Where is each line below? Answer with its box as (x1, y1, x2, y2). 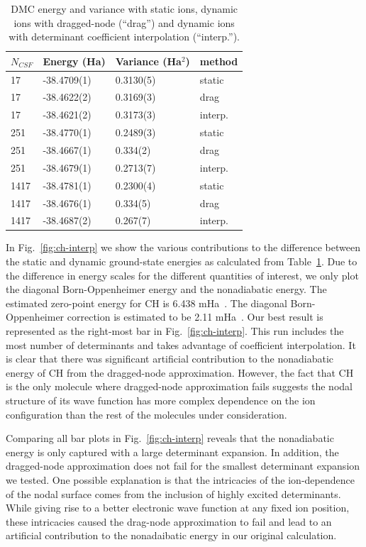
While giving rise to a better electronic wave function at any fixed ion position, (6, 500, 350, 515)
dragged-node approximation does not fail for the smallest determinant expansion (6, 458, 360, 473)
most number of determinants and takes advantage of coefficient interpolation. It (6, 337, 356, 352)
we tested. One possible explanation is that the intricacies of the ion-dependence (6, 472, 355, 487)
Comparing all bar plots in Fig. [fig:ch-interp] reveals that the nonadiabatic (6, 431, 334, 446)
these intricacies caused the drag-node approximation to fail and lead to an (6, 514, 332, 529)
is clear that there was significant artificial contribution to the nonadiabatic (6, 351, 334, 366)
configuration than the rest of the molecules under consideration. (6, 407, 287, 421)
